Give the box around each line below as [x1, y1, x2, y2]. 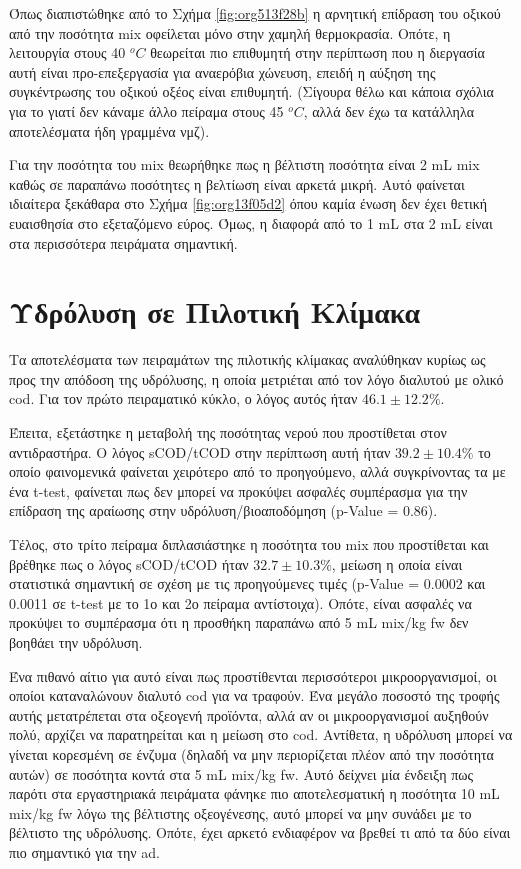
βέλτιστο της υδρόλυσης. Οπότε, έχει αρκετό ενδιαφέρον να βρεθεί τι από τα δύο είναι [9, 822, 511, 843]
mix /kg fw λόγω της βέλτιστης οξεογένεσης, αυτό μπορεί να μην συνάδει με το [9, 802, 472, 823]
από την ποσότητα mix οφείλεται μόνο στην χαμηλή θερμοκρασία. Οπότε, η [9, 22, 451, 43]
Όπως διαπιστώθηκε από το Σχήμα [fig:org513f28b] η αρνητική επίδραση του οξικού [9, 3, 501, 23]
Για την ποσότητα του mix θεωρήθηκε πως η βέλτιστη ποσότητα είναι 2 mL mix [9, 154, 480, 175]
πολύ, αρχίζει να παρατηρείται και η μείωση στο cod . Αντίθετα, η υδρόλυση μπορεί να [9, 724, 513, 745]
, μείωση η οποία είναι [331, 553, 463, 574]
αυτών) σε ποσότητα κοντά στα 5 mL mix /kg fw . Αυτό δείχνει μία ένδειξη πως [9, 763, 473, 784]
